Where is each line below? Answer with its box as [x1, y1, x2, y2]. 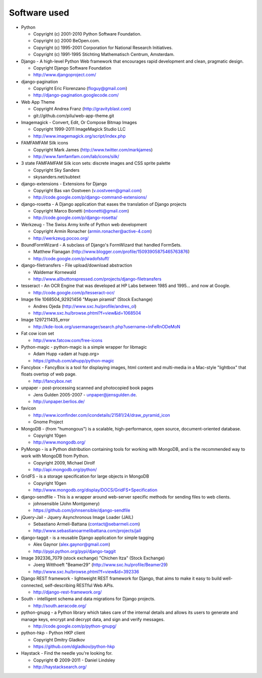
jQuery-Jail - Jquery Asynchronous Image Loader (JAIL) [21, 514, 133, 520]
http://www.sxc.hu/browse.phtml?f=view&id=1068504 [33, 310, 141, 316]
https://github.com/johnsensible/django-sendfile [33, 507, 131, 513]
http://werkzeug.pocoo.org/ [33, 235, 89, 241]
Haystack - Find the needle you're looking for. [21, 650, 113, 656]
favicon [21, 405, 36, 411]
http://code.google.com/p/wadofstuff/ [33, 255, 110, 261]
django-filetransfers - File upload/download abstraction [21, 263, 132, 268]
